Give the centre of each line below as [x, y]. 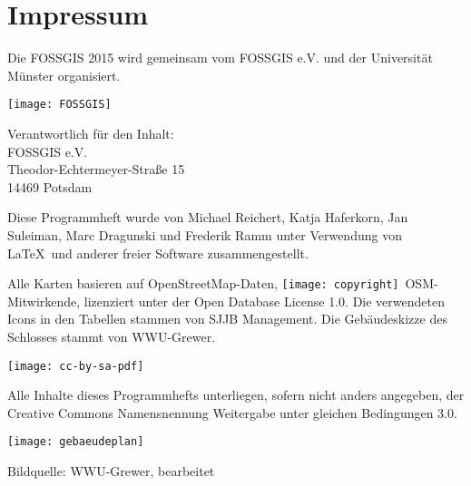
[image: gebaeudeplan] [76, 442]
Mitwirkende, [44, 301]
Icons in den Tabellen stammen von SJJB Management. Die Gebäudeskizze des [227, 319]
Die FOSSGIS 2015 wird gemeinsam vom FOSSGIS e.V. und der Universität [220, 58]
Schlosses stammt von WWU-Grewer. [112, 336]
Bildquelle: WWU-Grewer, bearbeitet [111, 471]
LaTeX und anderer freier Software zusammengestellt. [158, 253]
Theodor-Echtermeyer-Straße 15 [96, 169]
